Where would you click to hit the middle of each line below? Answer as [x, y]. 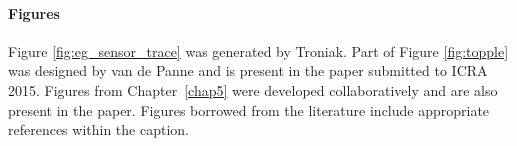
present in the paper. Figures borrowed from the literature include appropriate [249, 109]
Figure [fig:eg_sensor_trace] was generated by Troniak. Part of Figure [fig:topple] [258, 50]
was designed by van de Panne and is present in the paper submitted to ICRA [248, 70]
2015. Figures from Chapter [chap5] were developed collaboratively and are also [253, 89]
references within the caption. [98, 129]
